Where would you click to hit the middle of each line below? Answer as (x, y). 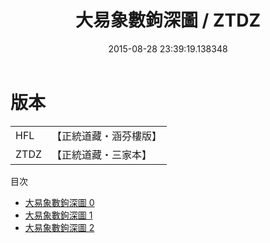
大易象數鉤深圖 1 (58, 215)
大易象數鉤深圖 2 (59, 227)
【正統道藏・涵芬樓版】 (107, 136)
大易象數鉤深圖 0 (59, 202)
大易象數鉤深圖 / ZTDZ (168, 20)
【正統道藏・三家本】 (102, 154)
